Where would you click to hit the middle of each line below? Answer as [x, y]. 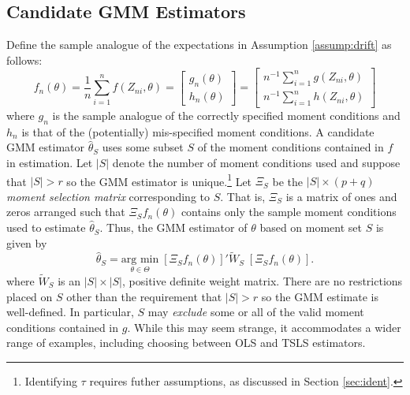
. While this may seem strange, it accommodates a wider [264, 327]
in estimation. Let [50, 163]
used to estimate [46, 227]
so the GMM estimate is [320, 296]
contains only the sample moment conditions [289, 212]
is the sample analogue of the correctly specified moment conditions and [226, 116]
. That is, [243, 196]
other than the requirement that [144, 296]
